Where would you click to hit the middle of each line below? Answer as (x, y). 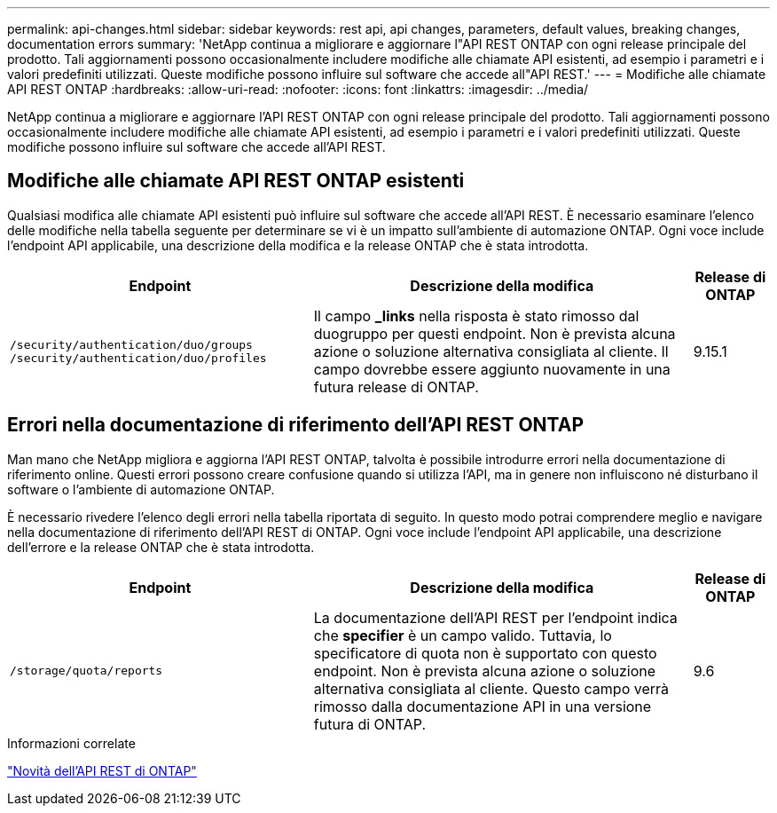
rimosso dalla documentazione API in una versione (483, 706)
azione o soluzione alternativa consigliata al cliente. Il (491, 351)
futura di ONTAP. (370, 724)
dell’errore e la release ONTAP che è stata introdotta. (161, 547)
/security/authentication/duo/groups (131, 344)
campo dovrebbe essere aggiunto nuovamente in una (492, 369)
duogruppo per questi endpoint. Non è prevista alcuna (494, 333)
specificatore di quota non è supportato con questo (485, 653)
